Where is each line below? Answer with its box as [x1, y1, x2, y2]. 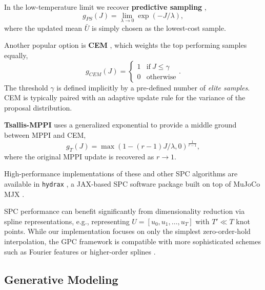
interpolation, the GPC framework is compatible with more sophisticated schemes [4, 235, 261, 246]
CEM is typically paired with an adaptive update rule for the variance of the [4, 92, 246, 103]
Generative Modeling [4, 271, 118, 287]
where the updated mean [4, 22, 83, 33]
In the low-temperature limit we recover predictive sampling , [4, 2, 207, 12]
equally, [4, 50, 28, 60]
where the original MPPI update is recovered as [4, 151, 154, 161]
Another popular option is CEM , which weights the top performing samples [4, 40, 247, 50]
